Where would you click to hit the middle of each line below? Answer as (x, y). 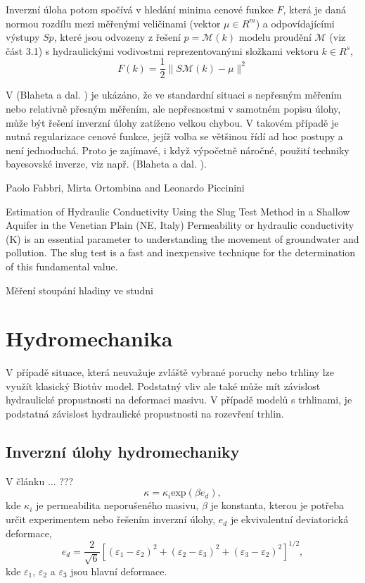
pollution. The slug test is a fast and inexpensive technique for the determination (181, 252)
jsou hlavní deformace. (119, 571)
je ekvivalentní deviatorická (289, 519)
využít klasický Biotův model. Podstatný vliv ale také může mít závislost (163, 385)
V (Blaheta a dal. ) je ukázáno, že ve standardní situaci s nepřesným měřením (174, 95)
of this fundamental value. (62, 266)
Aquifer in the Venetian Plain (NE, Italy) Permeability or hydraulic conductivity (180, 225)
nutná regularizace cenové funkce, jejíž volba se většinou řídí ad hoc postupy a (174, 136)
